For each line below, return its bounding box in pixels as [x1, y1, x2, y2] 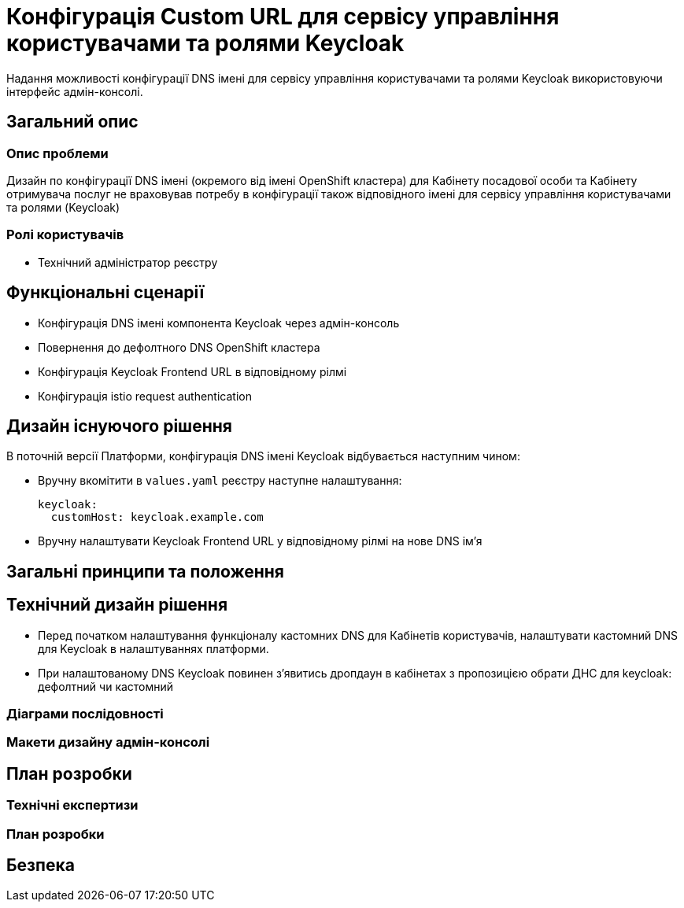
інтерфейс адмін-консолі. [6, 84, 143, 98]
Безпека [6, 855, 75, 876]
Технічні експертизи [6, 797, 139, 814]
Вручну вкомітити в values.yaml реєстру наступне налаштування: [38, 474, 402, 488]
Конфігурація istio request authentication [38, 389, 252, 403]
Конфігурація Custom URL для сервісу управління [6, 3, 560, 30]
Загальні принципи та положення [6, 561, 284, 581]
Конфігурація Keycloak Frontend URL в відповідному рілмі [38, 364, 347, 378]
